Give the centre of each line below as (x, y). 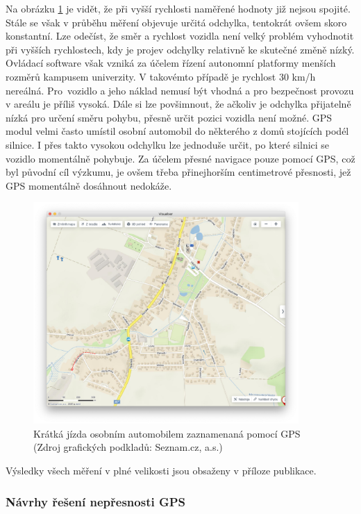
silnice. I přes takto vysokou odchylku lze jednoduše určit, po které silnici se (168, 144)
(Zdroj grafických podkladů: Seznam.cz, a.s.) (128, 447)
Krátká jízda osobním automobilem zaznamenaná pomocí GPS (167, 433)
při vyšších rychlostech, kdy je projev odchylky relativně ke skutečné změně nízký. (180, 49)
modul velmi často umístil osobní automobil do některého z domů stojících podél (177, 131)
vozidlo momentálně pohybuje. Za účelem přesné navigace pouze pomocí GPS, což (180, 158)
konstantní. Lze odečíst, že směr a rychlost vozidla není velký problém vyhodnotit (180, 36)
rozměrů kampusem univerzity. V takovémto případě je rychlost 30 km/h (161, 76)
